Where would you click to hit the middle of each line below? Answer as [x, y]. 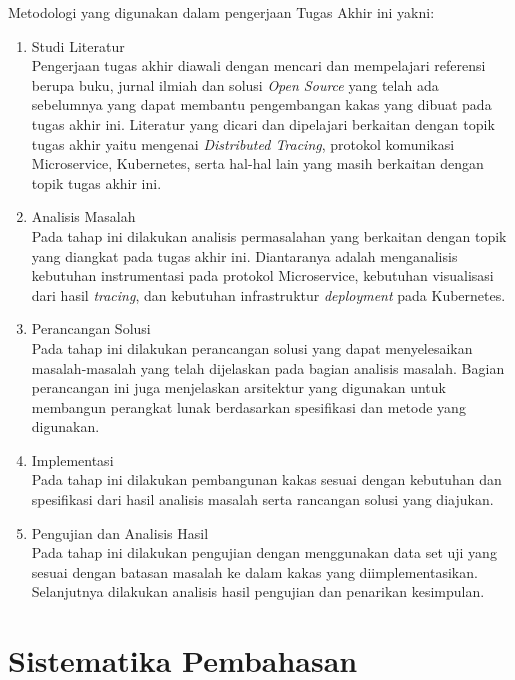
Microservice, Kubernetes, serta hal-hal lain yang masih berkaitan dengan [257, 163]
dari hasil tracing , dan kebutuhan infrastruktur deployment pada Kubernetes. [268, 294]
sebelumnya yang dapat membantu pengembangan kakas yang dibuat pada [261, 104]
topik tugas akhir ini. [96, 182]
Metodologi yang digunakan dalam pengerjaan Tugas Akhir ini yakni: [221, 12]
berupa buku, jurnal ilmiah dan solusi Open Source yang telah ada [235, 84]
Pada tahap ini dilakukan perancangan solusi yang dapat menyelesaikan [252, 347]
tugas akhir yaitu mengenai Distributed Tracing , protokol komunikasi [243, 143]
